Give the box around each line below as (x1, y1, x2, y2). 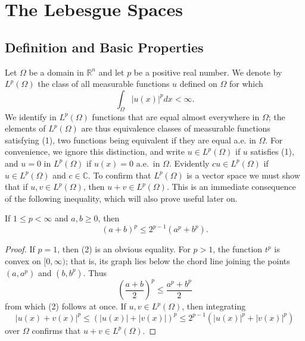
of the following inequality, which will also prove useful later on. (5, 192, 238, 204)
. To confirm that (88, 168, 151, 181)
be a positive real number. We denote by (133, 65, 282, 78)
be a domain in (29, 65, 84, 78)
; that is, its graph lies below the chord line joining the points (65, 255, 290, 267)
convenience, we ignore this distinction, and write (5, 145, 185, 158)
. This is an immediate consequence (166, 180, 296, 193)
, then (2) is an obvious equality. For (57, 243, 191, 255)
